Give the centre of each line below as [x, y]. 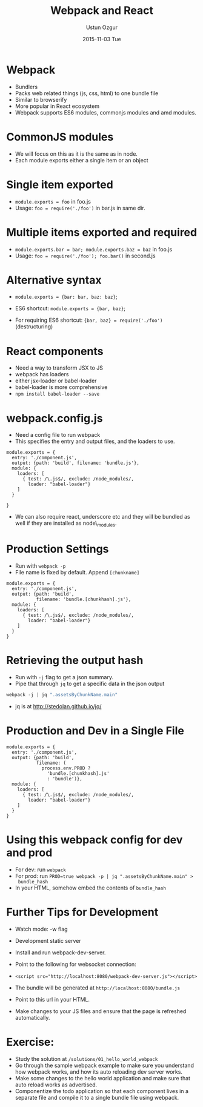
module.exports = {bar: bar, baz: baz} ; [66, 297]
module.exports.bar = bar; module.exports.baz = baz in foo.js [94, 249]
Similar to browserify [41, 99]
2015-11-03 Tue [102, 39]
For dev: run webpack [41, 869]
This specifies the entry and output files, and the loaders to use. [95, 441]
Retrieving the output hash [75, 660]
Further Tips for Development [82, 912]
